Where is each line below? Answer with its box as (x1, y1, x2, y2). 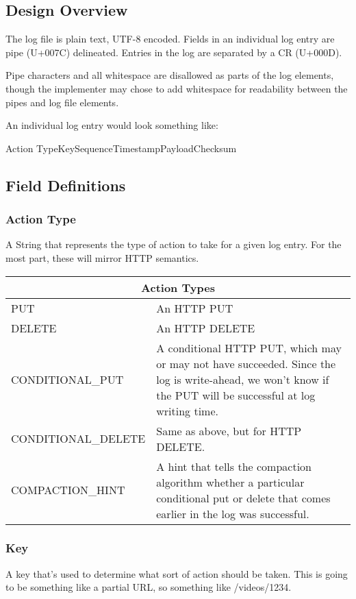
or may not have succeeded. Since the (156, 355, 336, 371)
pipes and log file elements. (5, 95, 119, 109)
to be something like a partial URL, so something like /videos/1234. (5, 580, 292, 594)
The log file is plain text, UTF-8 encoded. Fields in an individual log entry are (5, 32, 335, 46)
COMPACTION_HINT (11, 482, 125, 498)
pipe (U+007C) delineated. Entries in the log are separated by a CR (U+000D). (5, 45, 342, 59)
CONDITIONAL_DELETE (11, 430, 146, 447)
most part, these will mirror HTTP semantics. (5, 250, 199, 265)
